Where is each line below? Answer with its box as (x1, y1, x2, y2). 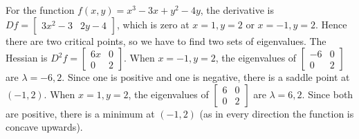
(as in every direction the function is (199, 106, 354, 120)
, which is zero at (116, 17, 190, 31)
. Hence (315, 17, 347, 31)
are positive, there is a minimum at (6, 106, 155, 120)
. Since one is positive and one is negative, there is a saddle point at (62, 70, 350, 84)
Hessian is (6, 50, 48, 65)
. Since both (302, 86, 353, 101)
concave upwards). (6, 120, 83, 134)
